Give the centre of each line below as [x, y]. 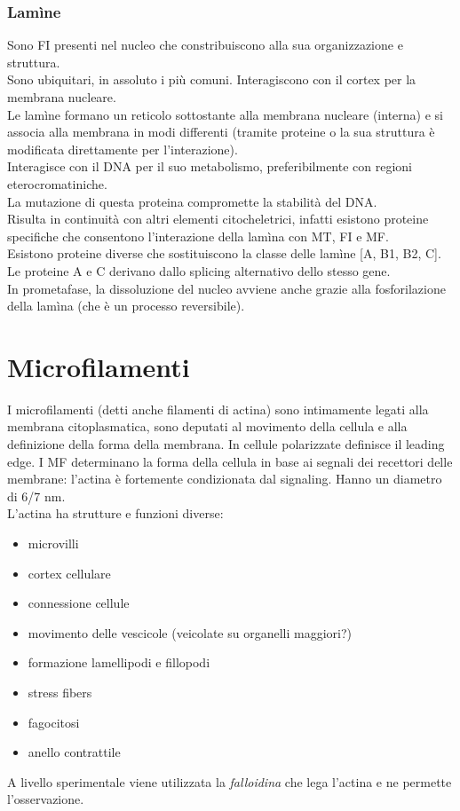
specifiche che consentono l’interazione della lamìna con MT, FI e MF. [198, 236]
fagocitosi [54, 722]
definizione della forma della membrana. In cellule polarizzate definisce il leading [226, 444]
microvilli [53, 543]
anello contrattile [74, 752]
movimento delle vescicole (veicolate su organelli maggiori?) [190, 632]
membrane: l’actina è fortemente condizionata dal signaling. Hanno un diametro [225, 479]
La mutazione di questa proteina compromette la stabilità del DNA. [192, 201]
